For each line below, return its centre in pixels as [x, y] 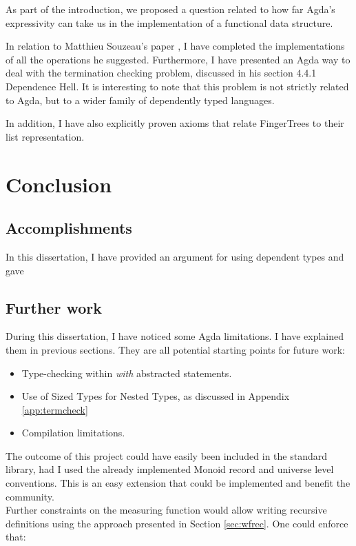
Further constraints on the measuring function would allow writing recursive [166, 510]
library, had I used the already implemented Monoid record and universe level [170, 469]
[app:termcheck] [55, 409]
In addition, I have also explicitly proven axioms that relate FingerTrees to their [175, 123]
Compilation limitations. [73, 433]
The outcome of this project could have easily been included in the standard [166, 455]
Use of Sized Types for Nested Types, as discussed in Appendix [156, 396]
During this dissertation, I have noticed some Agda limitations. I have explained [175, 336]
